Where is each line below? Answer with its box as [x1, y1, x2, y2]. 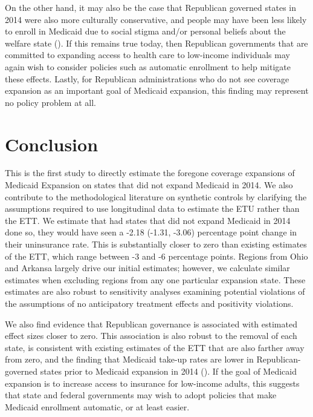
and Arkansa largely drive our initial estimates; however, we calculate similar [5, 261, 290, 274]
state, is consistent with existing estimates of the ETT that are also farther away [5, 341, 305, 353]
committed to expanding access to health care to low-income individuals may [5, 48, 290, 61]
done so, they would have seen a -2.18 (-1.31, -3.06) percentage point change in [5, 226, 297, 238]
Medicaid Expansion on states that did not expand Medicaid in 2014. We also [5, 179, 293, 191]
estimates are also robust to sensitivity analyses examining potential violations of [5, 285, 305, 298]
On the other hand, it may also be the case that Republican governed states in [5, 1, 297, 13]
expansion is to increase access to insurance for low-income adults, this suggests [5, 376, 300, 389]
